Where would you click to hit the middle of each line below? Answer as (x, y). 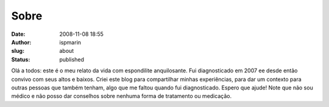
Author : (21, 42)
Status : (21, 59)
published (72, 59)
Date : (18, 34)
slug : (18, 51)
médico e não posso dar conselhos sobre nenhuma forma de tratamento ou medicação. (121, 96)
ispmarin (70, 42)
